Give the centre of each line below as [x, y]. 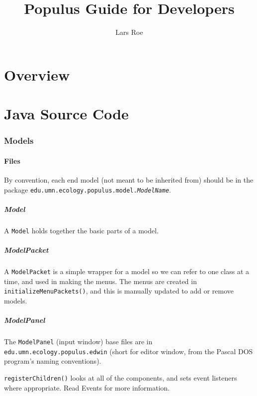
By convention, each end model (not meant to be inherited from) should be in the [129, 179]
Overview [37, 74]
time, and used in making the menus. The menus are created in [100, 281]
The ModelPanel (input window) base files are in [78, 342]
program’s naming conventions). [53, 361]
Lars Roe [129, 32]
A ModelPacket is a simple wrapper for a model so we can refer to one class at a [127, 271]
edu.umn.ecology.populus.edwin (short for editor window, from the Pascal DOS [128, 351]
